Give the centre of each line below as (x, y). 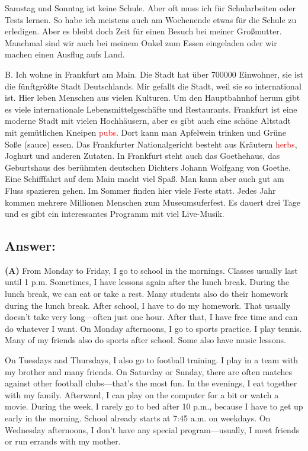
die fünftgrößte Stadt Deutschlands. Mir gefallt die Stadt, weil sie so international (153, 86)
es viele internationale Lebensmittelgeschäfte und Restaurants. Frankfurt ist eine (151, 109)
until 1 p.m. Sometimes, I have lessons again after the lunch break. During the (147, 282)
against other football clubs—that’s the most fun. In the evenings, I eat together (151, 383)
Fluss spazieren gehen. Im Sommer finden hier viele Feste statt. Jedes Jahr (140, 190)
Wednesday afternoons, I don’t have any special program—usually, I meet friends (152, 429)
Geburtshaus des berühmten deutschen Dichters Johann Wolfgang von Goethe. (148, 167)
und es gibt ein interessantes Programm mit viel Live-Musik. (115, 214)
